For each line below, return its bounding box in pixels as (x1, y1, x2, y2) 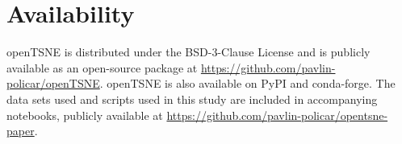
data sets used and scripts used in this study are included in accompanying (6, 90, 378, 107)
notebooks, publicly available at (6, 106, 163, 123)
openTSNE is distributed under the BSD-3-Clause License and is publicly (6, 43, 371, 60)
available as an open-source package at (6, 59, 198, 76)
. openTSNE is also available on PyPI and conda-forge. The (99, 75, 396, 92)
